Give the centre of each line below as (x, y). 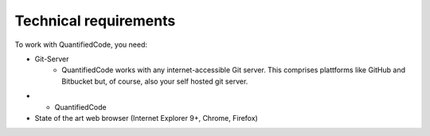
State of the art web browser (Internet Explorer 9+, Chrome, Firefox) (146, 118)
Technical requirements (95, 21)
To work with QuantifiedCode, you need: (81, 45)
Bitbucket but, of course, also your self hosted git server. (155, 81)
